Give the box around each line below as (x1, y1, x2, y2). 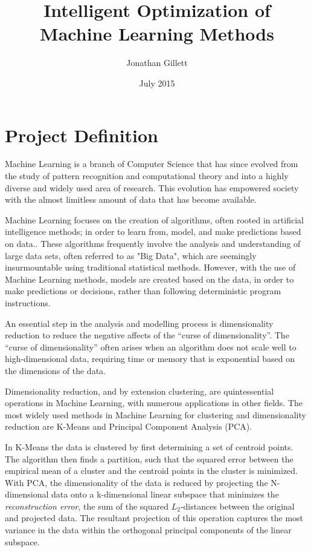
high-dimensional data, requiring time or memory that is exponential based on (5, 352, 295, 365)
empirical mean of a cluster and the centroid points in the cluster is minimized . (5, 464, 298, 477)
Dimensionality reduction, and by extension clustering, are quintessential (5, 384, 274, 397)
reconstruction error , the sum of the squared (5, 499, 169, 512)
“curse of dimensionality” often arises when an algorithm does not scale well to (5, 340, 297, 353)
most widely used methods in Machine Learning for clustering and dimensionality (5, 408, 306, 421)
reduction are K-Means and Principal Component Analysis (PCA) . (5, 420, 252, 433)
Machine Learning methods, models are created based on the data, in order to (5, 272, 294, 285)
